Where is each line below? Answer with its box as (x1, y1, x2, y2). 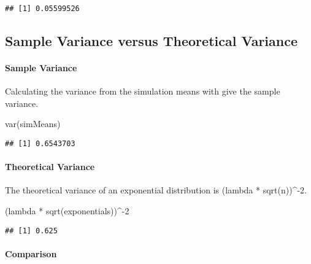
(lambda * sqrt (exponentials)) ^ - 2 (5, 204, 129, 217)
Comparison (5, 247, 57, 260)
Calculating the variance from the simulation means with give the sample (5, 85, 280, 98)
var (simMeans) (5, 117, 61, 130)
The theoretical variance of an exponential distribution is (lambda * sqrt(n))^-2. (5, 184, 307, 196)
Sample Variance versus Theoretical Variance (5, 31, 298, 50)
